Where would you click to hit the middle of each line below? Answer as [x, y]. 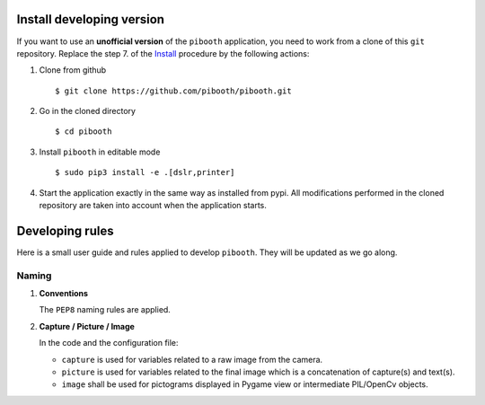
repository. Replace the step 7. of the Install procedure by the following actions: [163, 53]
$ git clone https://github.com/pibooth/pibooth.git [173, 91]
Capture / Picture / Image [87, 326]
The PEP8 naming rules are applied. [105, 310]
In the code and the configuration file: [109, 343]
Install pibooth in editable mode [100, 152]
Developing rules [65, 230]
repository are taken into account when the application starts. [153, 206]
